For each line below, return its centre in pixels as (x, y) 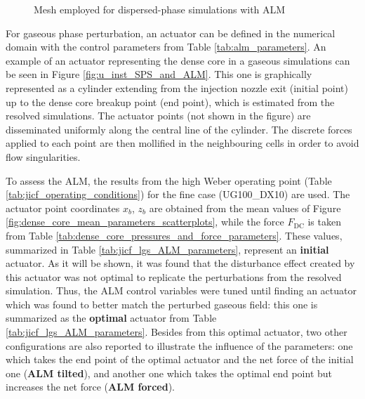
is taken (324, 222)
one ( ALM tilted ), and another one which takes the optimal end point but (169, 373)
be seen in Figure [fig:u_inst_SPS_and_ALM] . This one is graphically (159, 74)
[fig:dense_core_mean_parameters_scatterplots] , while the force (145, 222)
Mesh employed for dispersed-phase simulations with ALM (160, 9)
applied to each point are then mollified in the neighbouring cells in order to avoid (182, 143)
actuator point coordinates (63, 208)
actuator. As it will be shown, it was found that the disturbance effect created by (180, 263)
